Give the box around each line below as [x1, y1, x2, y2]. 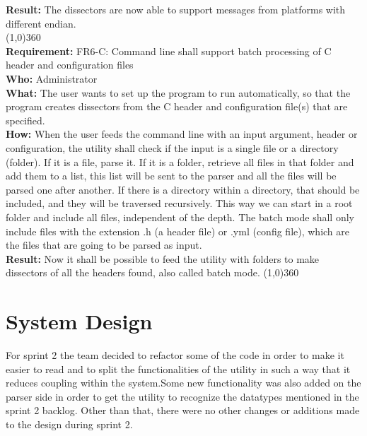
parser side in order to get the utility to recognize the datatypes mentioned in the [6, 389, 359, 403]
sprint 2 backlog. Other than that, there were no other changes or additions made [6, 403, 360, 418]
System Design [6, 307, 153, 336]
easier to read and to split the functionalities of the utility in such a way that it [6, 361, 351, 376]
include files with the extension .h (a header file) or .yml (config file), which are [6, 223, 349, 238]
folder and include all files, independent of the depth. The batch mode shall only [6, 209, 354, 224]
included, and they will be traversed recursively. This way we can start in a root [6, 196, 353, 211]
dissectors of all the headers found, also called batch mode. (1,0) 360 [6, 265, 299, 280]
